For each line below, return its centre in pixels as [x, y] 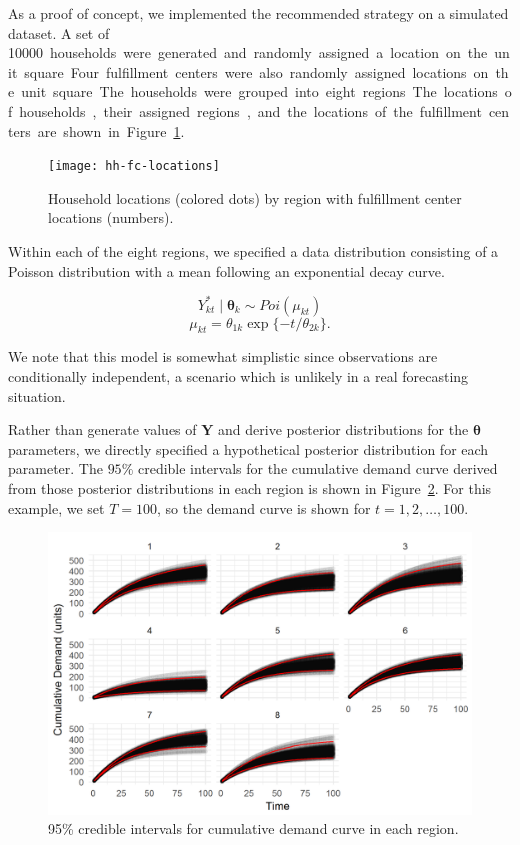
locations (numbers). [111, 217]
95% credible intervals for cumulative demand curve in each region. [253, 828]
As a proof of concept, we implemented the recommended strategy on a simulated [258, 13]
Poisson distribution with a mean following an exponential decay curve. [226, 270]
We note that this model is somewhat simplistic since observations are [223, 356]
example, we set [56, 507]
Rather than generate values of [102, 429]
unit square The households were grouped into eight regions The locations [259, 91]
